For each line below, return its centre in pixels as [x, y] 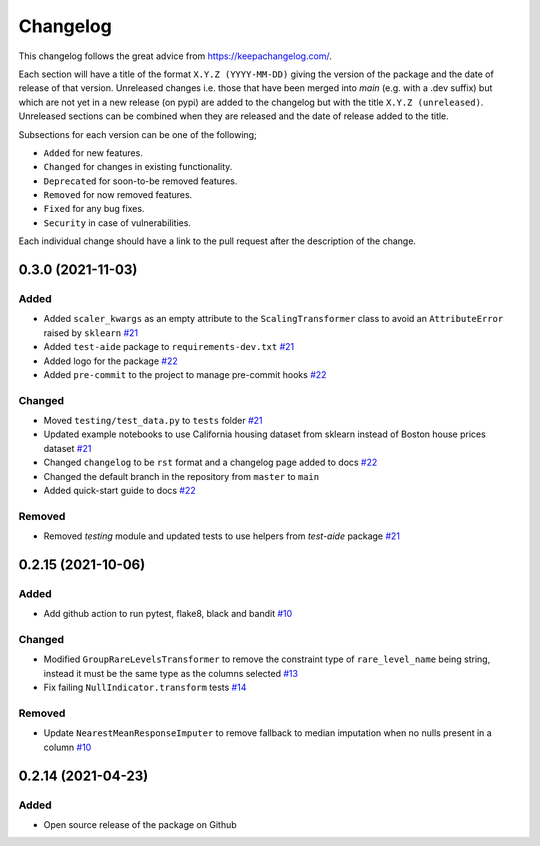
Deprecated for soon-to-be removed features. [140, 181]
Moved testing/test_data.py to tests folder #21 [153, 421]
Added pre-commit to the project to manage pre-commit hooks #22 [185, 374]
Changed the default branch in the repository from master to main [181, 476]
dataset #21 [67, 448]
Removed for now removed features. [118, 195]
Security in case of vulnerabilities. [117, 222]
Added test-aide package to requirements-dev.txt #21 [169, 347]
